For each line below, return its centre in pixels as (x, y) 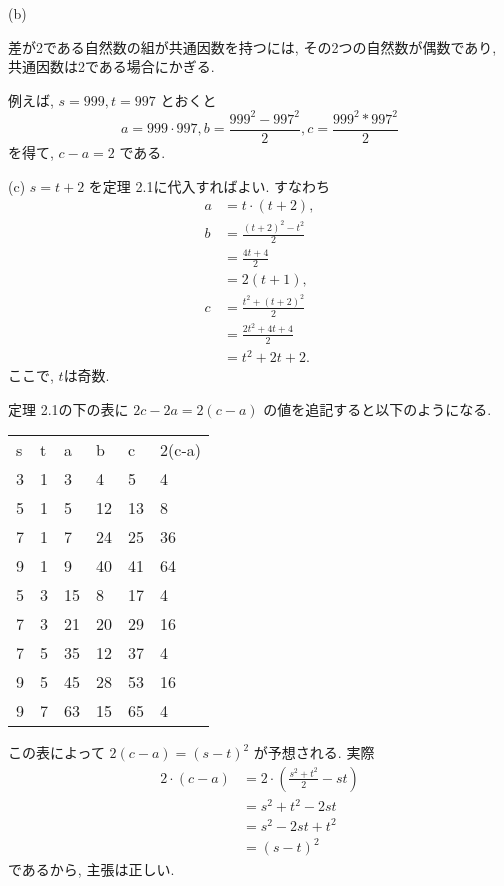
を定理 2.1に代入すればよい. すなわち (209, 185)
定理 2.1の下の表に (68, 408)
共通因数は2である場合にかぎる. (111, 66)
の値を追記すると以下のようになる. (377, 408)
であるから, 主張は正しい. (91, 868)
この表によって (56, 752)
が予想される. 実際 (314, 752)
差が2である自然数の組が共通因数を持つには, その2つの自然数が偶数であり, (252, 46)
